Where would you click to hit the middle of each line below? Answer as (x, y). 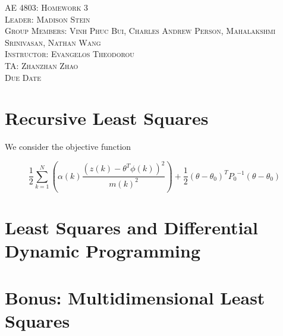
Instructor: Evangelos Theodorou (70, 54)
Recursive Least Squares (107, 118)
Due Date (23, 77)
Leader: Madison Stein (48, 19)
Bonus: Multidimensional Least (135, 297)
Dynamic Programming (103, 251)
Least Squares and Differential (132, 227)
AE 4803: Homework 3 (47, 7)
